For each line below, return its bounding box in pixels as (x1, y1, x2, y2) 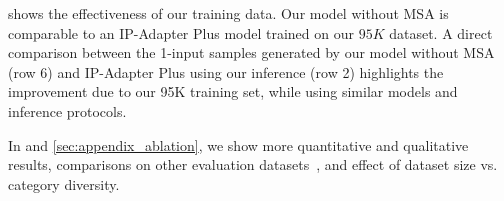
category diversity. (8, 173, 120, 194)
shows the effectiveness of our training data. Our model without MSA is (8, 3, 449, 23)
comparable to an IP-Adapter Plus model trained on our (8, 22, 354, 43)
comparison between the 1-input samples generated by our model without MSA (8, 42, 495, 63)
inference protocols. (8, 100, 127, 121)
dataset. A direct (389, 22, 493, 43)
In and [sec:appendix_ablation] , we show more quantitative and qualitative (8, 134, 469, 155)
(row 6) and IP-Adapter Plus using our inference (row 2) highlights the (8, 61, 444, 82)
